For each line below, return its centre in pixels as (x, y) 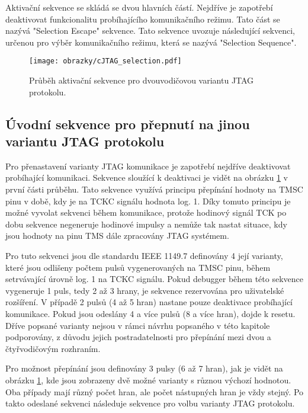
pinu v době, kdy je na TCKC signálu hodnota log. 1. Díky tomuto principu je (148, 201)
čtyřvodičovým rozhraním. (53, 348)
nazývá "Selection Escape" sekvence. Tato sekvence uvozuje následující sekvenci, (150, 31)
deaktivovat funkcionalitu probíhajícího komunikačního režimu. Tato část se (143, 19)
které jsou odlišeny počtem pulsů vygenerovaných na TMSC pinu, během (138, 267)
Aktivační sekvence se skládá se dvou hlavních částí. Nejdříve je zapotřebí (139, 7)
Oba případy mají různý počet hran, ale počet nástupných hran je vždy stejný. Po (155, 391)
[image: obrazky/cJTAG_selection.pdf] (105, 61)
